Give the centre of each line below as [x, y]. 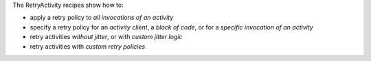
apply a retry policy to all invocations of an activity [102, 18]
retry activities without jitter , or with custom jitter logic [106, 37]
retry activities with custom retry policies [88, 46]
